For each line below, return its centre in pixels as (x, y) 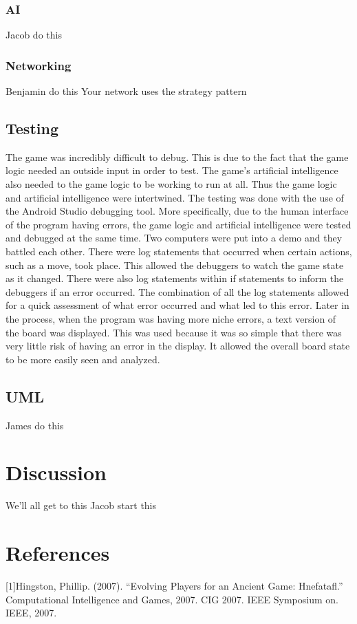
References (58, 553)
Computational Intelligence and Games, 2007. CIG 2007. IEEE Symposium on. (172, 599)
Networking (39, 65)
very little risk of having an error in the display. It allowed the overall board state (178, 346)
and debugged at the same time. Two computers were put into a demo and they (174, 238)
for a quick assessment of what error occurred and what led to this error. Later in (177, 305)
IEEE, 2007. (31, 613)
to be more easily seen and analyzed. (83, 359)
